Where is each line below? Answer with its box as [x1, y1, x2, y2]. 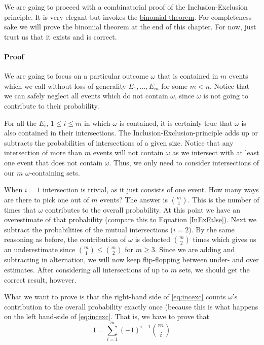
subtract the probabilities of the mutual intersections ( [4, 224, 173, 234]
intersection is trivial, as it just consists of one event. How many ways [43, 184, 259, 195]
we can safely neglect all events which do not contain [4, 90, 168, 101]
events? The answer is [100, 194, 168, 204]
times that [4, 204, 36, 215]
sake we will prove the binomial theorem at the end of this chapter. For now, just [4, 21, 256, 32]
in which [84, 117, 110, 128]
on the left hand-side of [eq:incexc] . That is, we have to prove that [4, 311, 210, 322]
